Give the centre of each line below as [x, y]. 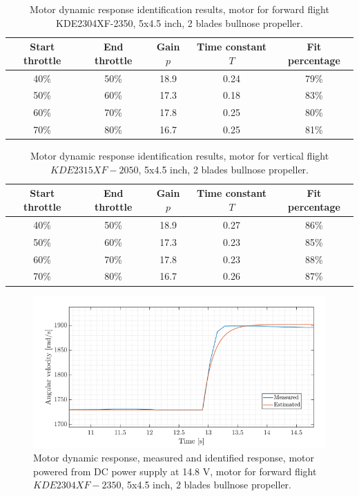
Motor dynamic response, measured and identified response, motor [174, 458]
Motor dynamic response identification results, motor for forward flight [179, 9]
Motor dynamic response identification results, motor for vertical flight [179, 156]
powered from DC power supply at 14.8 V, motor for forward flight [175, 471]
